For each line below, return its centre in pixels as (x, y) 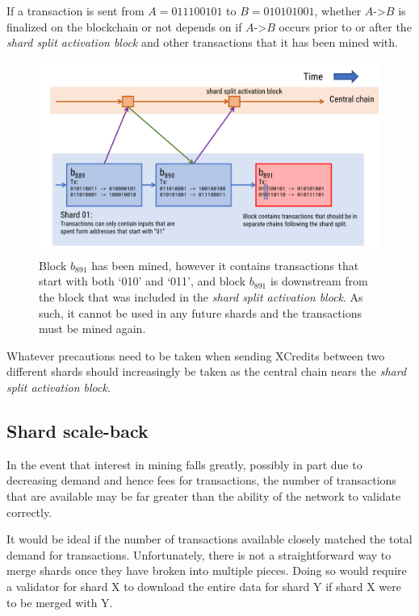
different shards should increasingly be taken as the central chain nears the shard (207, 371)
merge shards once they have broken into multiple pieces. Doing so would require (207, 570)
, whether (338, 10)
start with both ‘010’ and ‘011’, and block (142, 281)
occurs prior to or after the (345, 26)
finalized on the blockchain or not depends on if (124, 26)
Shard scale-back (78, 431)
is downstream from (319, 281)
